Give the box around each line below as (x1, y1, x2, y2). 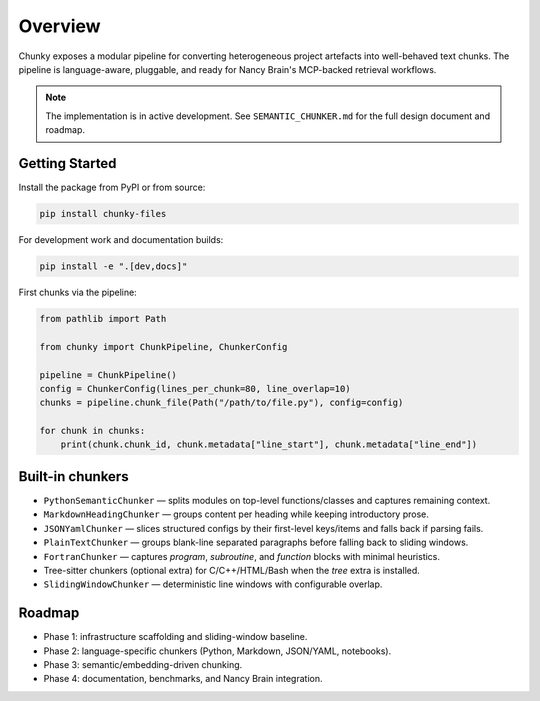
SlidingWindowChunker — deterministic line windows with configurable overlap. (43, 578, 383, 590)
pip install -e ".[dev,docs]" (39, 260, 188, 272)
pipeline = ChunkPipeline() (39, 369, 177, 380)
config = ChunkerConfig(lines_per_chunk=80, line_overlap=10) (39, 383, 351, 394)
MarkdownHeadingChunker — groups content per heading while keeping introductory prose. (43, 508, 430, 520)
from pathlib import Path (39, 313, 167, 324)
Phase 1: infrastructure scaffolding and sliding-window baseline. (43, 631, 308, 643)
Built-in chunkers (18, 468, 129, 485)
